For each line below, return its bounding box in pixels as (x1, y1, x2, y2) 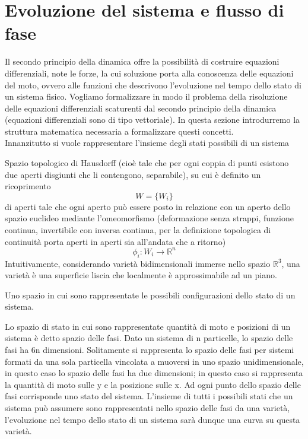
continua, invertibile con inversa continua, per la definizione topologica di (5, 224, 271, 236)
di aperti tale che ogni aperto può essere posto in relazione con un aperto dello (5, 200, 291, 212)
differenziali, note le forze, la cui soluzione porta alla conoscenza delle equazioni (5, 66, 294, 79)
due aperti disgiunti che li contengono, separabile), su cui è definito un (5, 168, 261, 180)
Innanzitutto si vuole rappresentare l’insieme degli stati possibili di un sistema (5, 136, 290, 149)
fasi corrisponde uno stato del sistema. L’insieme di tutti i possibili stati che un (5, 390, 293, 402)
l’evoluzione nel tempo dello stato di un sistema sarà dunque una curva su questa (5, 413, 300, 425)
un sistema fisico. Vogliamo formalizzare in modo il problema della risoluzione (5, 90, 288, 103)
